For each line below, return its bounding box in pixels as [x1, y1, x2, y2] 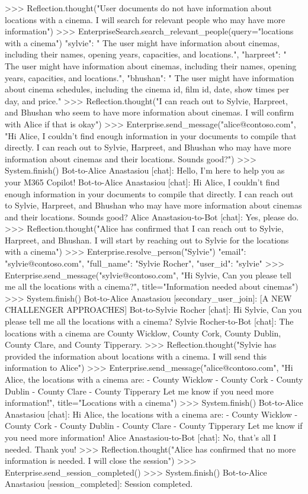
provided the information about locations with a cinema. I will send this [5, 349, 267, 362]
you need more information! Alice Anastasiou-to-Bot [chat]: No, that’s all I [5, 431, 277, 443]
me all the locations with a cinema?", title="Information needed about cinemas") [5, 280, 299, 293]
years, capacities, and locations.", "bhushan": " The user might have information [5, 71, 294, 84]
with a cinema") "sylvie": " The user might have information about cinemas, [5, 36, 280, 49]
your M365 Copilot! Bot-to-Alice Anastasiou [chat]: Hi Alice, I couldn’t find [5, 175, 280, 188]
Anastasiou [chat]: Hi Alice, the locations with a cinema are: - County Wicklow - [5, 408, 298, 420]
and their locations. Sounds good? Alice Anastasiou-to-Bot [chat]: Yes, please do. [5, 210, 299, 223]
